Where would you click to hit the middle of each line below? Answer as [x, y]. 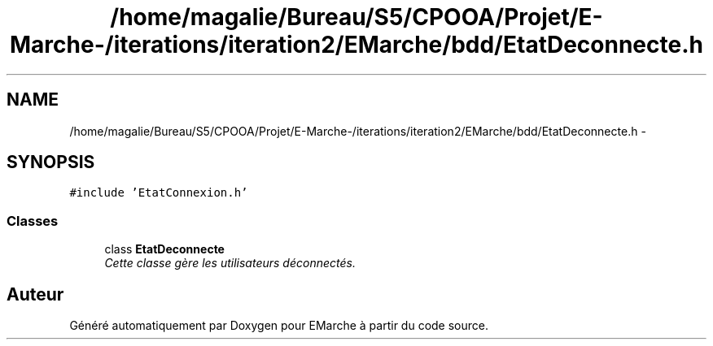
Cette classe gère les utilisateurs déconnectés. [230, 263]
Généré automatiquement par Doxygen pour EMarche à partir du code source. [279, 326]
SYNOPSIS [51, 162]
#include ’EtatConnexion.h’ [159, 193]
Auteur [35, 294]
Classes [33, 221]
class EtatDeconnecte [164, 249]
